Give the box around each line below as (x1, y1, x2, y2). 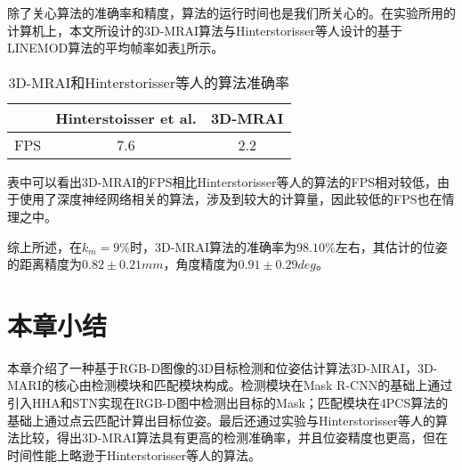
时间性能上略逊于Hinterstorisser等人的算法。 (7, 445, 262, 464)
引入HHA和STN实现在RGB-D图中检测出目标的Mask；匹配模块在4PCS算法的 (7, 393, 449, 412)
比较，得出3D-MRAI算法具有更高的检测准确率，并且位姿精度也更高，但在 (19, 428, 449, 447)
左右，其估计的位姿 (335, 237, 448, 255)
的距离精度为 (7, 255, 82, 273)
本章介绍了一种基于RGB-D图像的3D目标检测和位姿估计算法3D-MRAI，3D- (7, 358, 438, 377)
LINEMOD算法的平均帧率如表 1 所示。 (7, 38, 224, 57)
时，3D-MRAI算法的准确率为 (130, 237, 297, 255)
